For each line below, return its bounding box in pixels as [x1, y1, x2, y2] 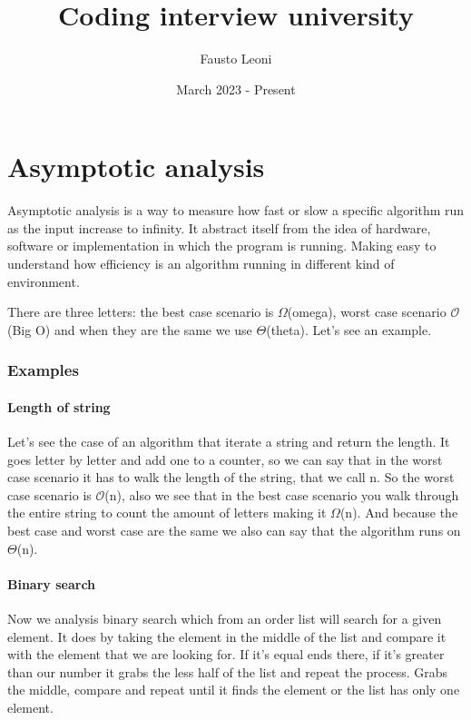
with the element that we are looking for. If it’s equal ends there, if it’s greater [7, 645, 445, 664]
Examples [7, 359, 79, 381]
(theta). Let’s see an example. [266, 320, 432, 339]
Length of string [7, 397, 111, 416]
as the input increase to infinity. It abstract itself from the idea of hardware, [7, 218, 431, 237]
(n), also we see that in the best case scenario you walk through [104, 485, 459, 504]
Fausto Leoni [200, 49, 272, 68]
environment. [7, 271, 80, 291]
